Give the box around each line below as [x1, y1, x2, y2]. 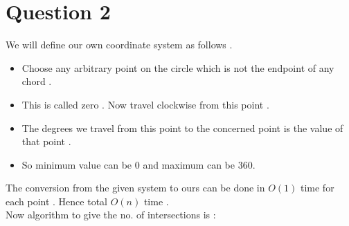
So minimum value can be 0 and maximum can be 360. [21, 157, 256, 171]
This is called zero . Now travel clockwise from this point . [21, 97, 269, 111]
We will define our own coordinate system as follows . [6, 37, 233, 52]
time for [300, 180, 334, 195]
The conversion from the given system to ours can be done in [6, 180, 265, 195]
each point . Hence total [6, 194, 107, 208]
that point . [21, 134, 71, 149]
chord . [21, 74, 52, 88]
